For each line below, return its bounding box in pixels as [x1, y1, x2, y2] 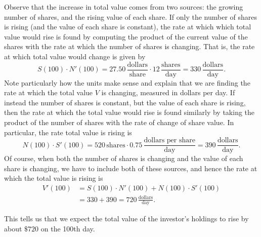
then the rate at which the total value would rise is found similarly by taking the [4, 107, 255, 117]
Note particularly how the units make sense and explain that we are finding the [4, 77, 250, 88]
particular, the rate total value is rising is [4, 127, 132, 137]
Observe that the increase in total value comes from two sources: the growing [4, 2, 243, 12]
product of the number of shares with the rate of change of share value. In [4, 117, 234, 127]
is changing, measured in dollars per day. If [101, 87, 235, 98]
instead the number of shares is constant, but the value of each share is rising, [4, 97, 246, 107]
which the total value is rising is [4, 173, 103, 183]
